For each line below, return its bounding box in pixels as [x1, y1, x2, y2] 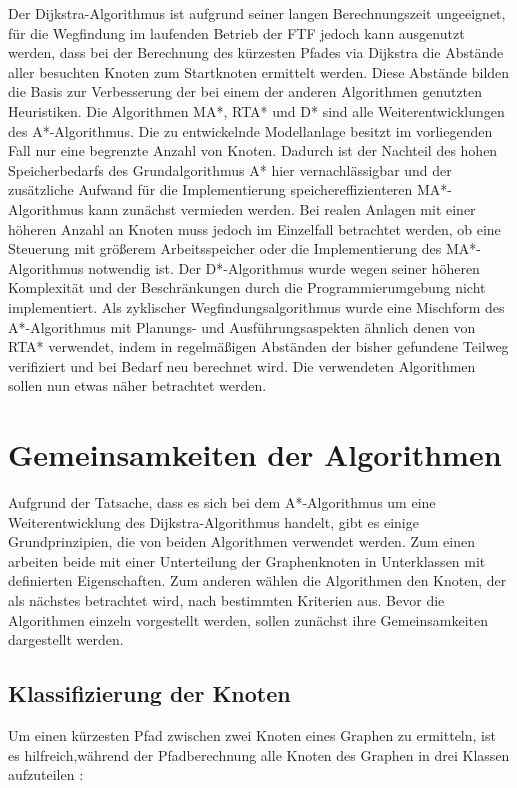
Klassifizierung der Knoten [8, 678, 291, 709]
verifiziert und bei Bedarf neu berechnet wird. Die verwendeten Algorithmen [8, 355, 476, 376]
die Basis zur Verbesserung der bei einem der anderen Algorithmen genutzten [8, 81, 483, 102]
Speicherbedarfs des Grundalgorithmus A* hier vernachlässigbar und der [8, 159, 452, 180]
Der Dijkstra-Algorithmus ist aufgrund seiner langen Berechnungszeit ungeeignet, [8, 3, 506, 23]
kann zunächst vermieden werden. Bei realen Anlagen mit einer [88, 198, 476, 219]
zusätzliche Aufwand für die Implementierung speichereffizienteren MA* [8, 179, 448, 200]
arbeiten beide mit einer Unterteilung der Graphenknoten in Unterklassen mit [8, 550, 486, 571]
